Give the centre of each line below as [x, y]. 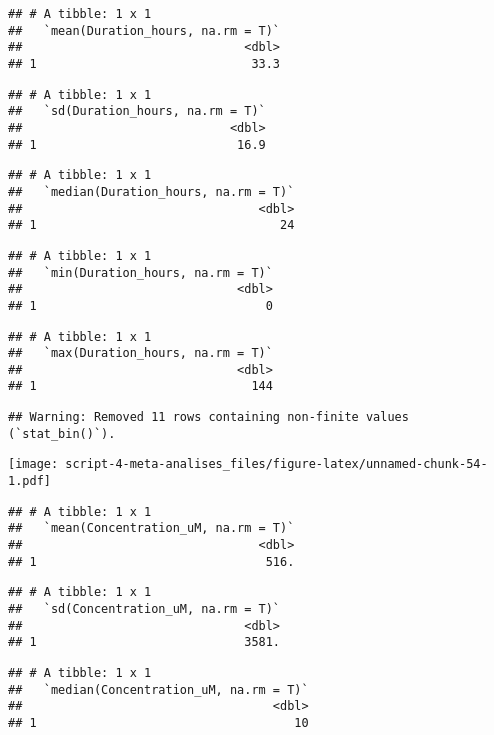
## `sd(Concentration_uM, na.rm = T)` [144, 609]
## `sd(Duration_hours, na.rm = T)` [137, 111]
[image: [33, 464]
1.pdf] [29, 481]
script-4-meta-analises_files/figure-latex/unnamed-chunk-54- [276, 464]
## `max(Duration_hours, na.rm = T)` [140, 353]
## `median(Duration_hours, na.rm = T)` [151, 191]
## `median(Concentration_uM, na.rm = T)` [158, 689]
